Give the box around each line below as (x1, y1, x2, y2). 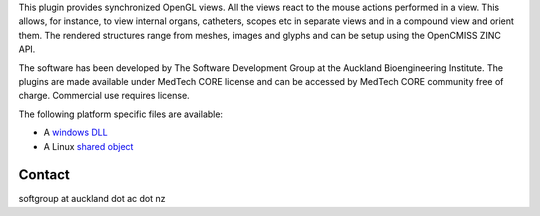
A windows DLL (43, 126, 109, 139)
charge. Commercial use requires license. (18, 90, 190, 102)
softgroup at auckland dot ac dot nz (18, 193, 166, 205)
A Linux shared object (43, 140, 134, 152)
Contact (18, 166, 70, 184)
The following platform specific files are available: (18, 108, 224, 120)
